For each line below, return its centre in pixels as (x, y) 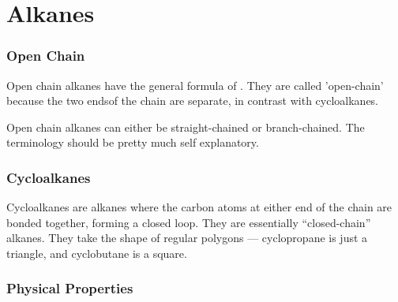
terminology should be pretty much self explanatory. (133, 142)
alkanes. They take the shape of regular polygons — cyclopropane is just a (187, 238)
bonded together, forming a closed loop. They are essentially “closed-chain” (189, 222)
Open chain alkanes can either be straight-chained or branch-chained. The (186, 127)
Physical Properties (70, 288)
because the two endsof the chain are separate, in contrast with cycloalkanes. (193, 101)
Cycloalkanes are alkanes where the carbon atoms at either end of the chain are (199, 207)
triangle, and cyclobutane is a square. (97, 253)
